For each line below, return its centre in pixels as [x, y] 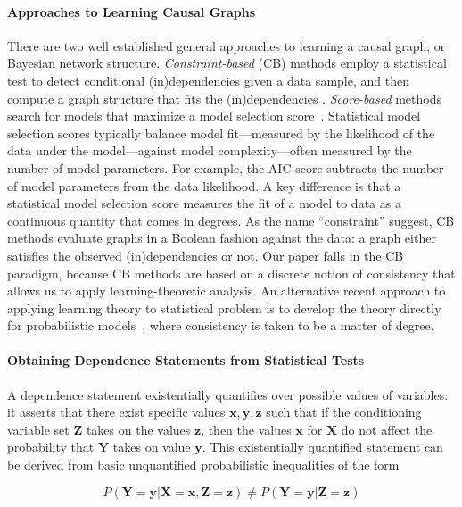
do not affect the [387, 429]
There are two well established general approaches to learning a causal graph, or [227, 45]
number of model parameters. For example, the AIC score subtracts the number [226, 167]
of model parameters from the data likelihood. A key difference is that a [204, 185]
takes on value [152, 447]
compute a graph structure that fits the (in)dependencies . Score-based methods [225, 98]
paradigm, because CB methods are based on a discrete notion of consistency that [231, 273]
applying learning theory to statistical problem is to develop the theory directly [224, 308]
